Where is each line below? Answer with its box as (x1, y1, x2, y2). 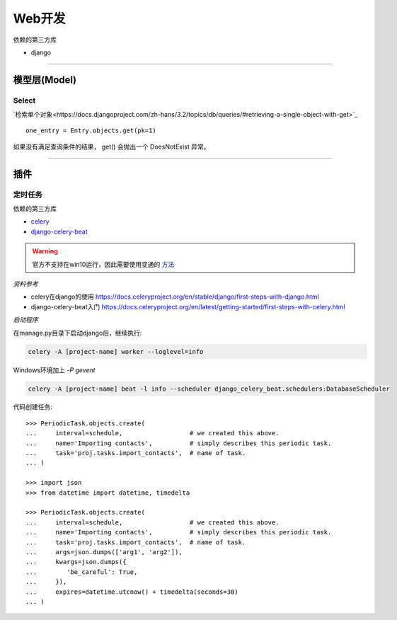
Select (13, 96, 36, 105)
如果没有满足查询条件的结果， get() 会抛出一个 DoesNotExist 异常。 (13, 142, 210, 151)
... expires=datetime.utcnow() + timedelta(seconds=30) (25, 587, 238, 596)
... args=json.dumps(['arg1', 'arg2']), (25, 548, 183, 556)
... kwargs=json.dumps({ (25, 558, 127, 566)
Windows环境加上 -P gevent (13, 365, 96, 374)
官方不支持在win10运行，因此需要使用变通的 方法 (32, 260, 175, 268)
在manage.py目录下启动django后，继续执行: (13, 328, 142, 337)
